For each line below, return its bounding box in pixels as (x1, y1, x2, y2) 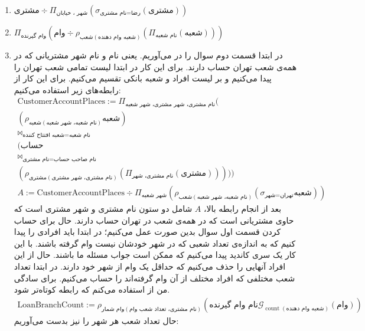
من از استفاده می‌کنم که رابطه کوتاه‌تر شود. (14, 283, 170, 296)
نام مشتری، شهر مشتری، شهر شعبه (125, 101, 215, 107)
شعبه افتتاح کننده (22, 132, 65, 139)
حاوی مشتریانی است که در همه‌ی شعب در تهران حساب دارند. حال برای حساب (14, 214, 294, 226)
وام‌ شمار (102, 306, 125, 312)
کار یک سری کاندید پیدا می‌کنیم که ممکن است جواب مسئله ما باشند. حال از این (14, 248, 296, 261)
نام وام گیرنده (209, 300, 258, 309)
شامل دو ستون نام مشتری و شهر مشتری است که (14, 202, 193, 214)
